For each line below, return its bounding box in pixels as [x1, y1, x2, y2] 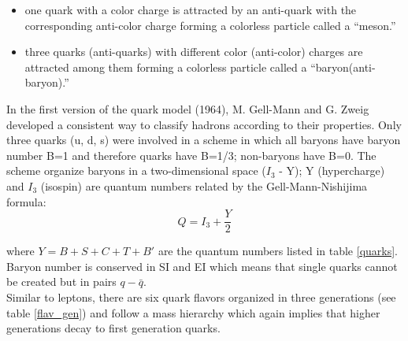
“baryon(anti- [310, 58, 376, 75]
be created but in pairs [6, 273, 117, 290]
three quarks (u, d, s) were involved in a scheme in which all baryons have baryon [6, 132, 401, 148]
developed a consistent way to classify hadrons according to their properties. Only [6, 116, 402, 132]
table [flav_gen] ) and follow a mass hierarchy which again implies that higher [6, 304, 380, 321]
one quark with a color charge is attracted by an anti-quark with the [24, 2, 357, 17]
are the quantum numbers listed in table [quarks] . [158, 243, 398, 259]
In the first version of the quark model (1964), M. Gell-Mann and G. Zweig [6, 100, 369, 117]
